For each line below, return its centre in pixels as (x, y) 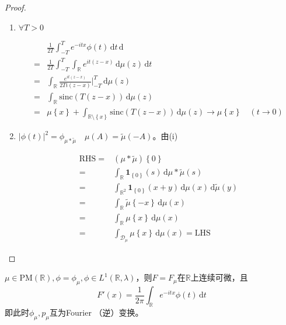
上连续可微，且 (219, 277)
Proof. (15, 7)
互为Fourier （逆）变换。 (97, 312)
